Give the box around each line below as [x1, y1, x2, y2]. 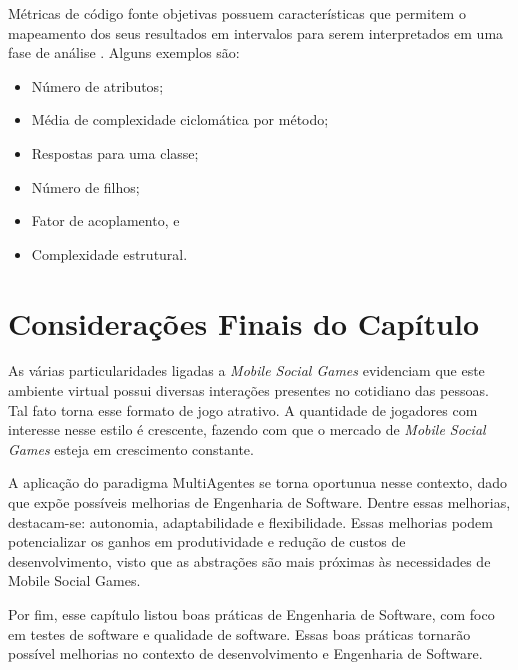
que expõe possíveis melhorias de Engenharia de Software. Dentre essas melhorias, [8, 492, 511, 513]
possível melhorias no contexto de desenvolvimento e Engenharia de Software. [8, 643, 483, 664]
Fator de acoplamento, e [31, 210, 180, 231]
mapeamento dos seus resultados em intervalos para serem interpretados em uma [8, 22, 504, 43]
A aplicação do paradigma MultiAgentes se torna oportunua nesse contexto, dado [8, 472, 507, 493]
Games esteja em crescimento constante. [8, 438, 254, 459]
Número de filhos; [31, 176, 140, 197]
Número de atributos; [31, 75, 164, 96]
